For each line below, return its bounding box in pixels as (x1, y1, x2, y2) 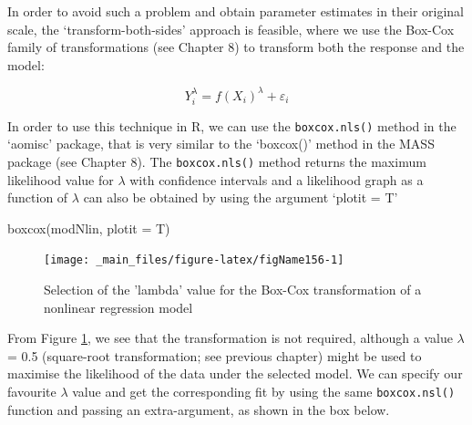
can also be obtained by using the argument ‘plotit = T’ (83, 188, 398, 207)
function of (7, 188, 68, 207)
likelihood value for (7, 170, 114, 189)
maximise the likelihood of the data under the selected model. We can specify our (7, 364, 463, 383)
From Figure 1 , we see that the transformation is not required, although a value (7, 328, 453, 347)
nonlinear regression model (44, 297, 193, 316)
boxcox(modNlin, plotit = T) (7, 218, 170, 237)
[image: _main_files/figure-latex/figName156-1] (44, 254, 344, 267)
